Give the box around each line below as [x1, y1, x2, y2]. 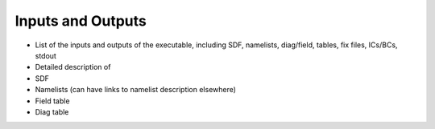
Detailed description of [35, 62, 111, 72]
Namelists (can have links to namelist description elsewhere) [35, 85, 237, 95]
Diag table [35, 107, 69, 116]
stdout [35, 50, 56, 60]
